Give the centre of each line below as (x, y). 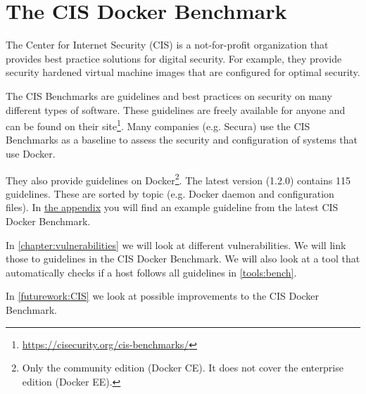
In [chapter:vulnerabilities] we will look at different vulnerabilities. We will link (176, 244)
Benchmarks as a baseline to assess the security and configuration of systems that (182, 140)
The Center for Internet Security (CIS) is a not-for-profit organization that (167, 45)
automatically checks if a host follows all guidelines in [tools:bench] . (151, 272)
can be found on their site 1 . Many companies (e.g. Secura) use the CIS (158, 125)
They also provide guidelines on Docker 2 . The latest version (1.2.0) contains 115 (178, 179)
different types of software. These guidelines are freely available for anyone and (176, 109)
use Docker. (31, 153)
